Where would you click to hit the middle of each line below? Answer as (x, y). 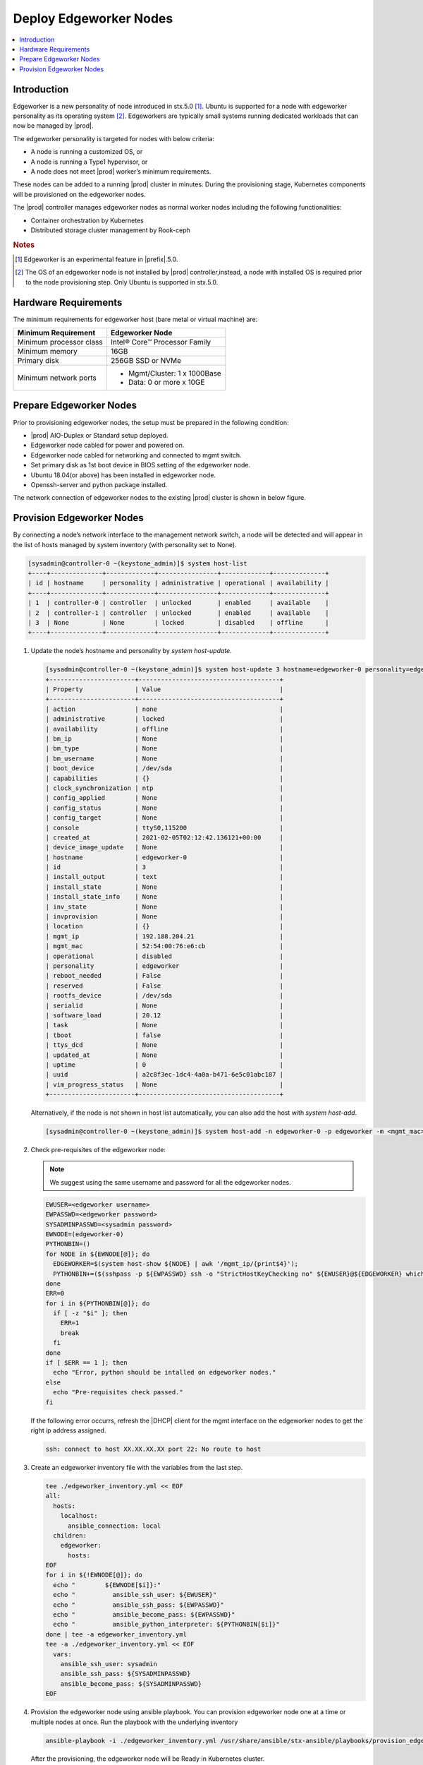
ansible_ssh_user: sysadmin (109, 1664)
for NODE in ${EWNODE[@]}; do (98, 1254)
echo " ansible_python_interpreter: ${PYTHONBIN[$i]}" (166, 1625)
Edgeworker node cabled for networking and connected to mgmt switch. (136, 455)
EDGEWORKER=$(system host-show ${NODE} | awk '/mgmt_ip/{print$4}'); (176, 1264)
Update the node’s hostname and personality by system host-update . (131, 651)
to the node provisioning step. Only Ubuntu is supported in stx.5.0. (122, 282)
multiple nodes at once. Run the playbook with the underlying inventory (134, 1722)
